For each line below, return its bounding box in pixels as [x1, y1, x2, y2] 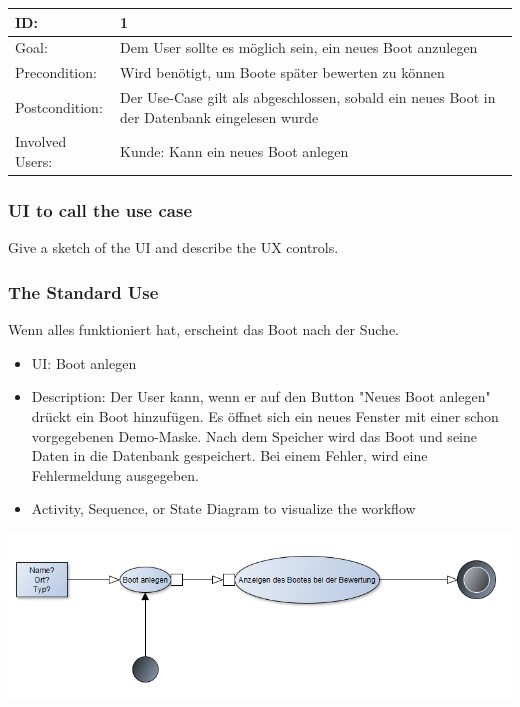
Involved [15, 131, 67, 152]
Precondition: [15, 62, 97, 83]
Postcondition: [15, 96, 103, 117]
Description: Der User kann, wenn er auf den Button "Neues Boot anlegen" [31, 386, 491, 407]
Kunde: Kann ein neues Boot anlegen [120, 141, 349, 162]
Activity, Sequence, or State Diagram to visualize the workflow [31, 498, 416, 519]
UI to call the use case [8, 198, 193, 223]
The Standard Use [8, 279, 159, 304]
